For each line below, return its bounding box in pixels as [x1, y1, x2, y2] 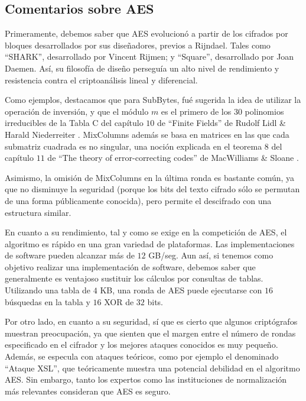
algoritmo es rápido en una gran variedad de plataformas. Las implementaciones [5, 237, 295, 250]
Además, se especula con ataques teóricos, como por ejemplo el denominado [5, 350, 279, 363]
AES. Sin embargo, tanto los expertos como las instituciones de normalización [5, 373, 287, 386]
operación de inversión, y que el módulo [5, 105, 149, 117]
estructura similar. [5, 206, 71, 218]
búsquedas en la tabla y [5, 295, 90, 308]
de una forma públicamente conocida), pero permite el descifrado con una [5, 194, 272, 206]
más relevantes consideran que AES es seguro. [5, 384, 171, 397]
